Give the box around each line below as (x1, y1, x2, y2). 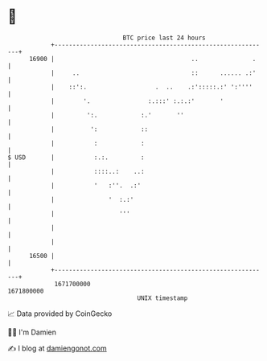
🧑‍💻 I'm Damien (7, 327, 57, 337)
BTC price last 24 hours (122, 34, 206, 42)
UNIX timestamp (137, 293, 188, 302)
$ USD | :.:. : (7, 153, 146, 162)
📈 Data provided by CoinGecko (7, 309, 113, 318)
